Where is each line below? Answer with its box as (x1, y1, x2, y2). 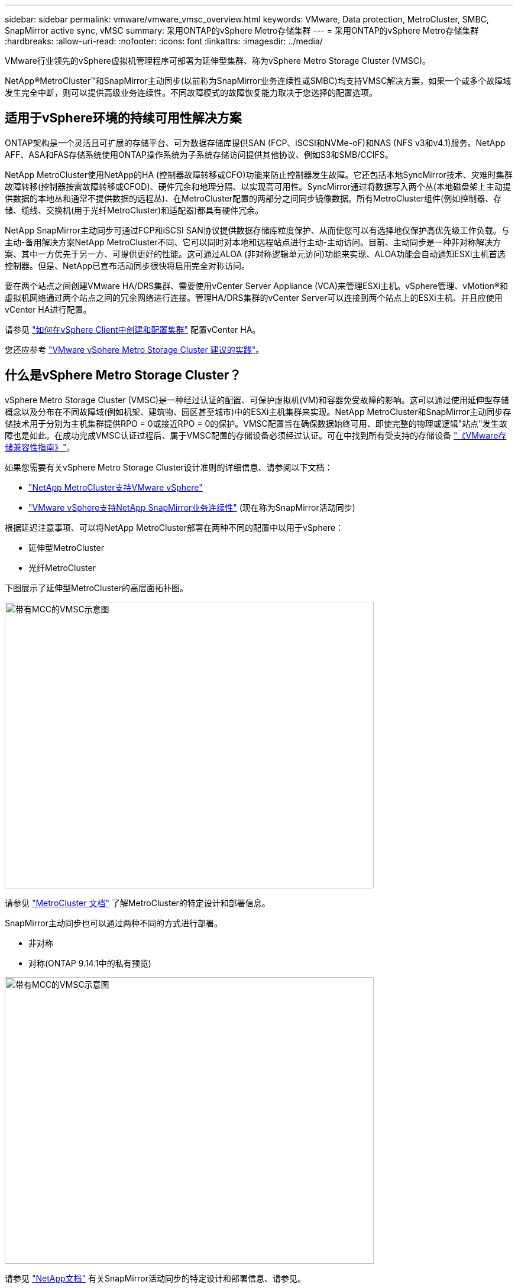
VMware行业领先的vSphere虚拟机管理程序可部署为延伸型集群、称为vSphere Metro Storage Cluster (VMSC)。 (5, 56, 431, 66)
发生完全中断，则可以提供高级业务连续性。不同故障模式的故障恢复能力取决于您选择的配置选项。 (5, 87, 377, 98)
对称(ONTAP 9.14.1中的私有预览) (28, 958, 151, 968)
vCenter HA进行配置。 (5, 304, 92, 314)
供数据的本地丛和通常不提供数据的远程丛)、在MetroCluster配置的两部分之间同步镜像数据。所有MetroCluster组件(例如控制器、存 (5, 193, 502, 203)
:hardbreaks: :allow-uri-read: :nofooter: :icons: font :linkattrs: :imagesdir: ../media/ (5, 36, 323, 46)
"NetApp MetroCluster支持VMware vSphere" (28, 482, 203, 492)
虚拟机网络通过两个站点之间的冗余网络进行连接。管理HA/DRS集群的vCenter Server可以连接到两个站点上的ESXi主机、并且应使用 (5, 292, 503, 303)
